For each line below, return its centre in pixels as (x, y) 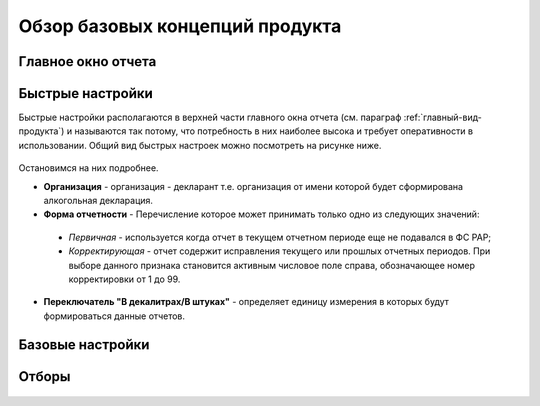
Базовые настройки (84, 344)
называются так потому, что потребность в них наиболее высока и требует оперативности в (274, 131)
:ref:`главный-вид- (442, 117)
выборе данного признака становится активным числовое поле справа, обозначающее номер (271, 265)
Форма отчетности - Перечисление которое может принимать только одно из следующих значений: (261, 214)
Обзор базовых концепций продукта (180, 26)
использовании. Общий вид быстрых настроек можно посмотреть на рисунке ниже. (200, 145)
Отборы (44, 376)
